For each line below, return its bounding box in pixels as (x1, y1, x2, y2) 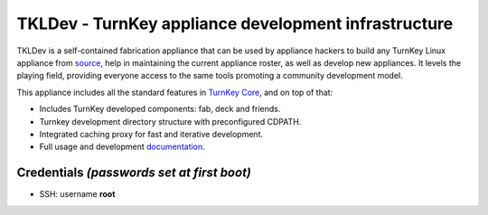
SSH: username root (39, 189, 116, 200)
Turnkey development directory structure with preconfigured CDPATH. (39, 116, 302, 126)
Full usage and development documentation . (39, 141, 205, 153)
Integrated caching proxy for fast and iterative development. (39, 128, 264, 139)
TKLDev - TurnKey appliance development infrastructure (16, 14, 454, 33)
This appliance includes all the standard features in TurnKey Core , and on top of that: (16, 87, 333, 98)
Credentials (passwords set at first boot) (16, 165, 252, 181)
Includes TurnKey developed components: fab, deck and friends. (39, 104, 281, 115)
